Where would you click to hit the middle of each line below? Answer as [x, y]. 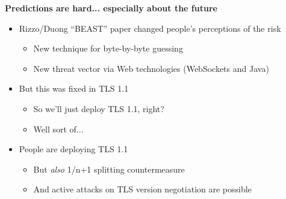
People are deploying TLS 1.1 [73, 149]
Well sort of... [58, 129]
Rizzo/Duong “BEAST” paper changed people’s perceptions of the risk [150, 28]
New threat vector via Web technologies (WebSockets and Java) [151, 68]
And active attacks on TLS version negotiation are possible [142, 189]
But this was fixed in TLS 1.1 [74, 88]
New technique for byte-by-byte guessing [108, 48]
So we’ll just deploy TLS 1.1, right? [99, 108]
